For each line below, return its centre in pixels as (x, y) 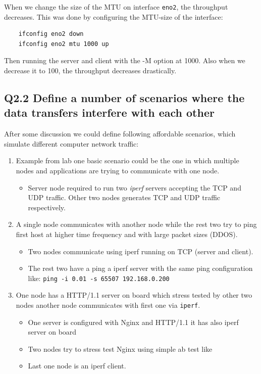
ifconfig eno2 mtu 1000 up (64, 44)
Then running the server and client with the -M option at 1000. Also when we (125, 60)
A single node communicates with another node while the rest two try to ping (136, 224)
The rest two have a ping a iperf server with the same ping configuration (140, 268)
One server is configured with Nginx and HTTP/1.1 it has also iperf (133, 322)
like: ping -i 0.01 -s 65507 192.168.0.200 (99, 278)
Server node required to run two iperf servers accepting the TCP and (135, 187)
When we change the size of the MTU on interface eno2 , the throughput (116, 7)
